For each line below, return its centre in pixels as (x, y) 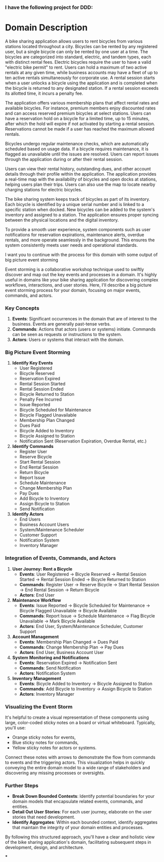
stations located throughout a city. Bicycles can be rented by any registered (81, 46)
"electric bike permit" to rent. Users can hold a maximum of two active (76, 67)
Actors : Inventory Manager (47, 694)
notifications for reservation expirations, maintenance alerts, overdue (75, 235)
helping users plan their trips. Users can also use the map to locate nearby (80, 184)
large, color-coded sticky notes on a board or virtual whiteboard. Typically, (80, 723)
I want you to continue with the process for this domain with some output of (82, 255)
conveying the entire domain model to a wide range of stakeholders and (78, 768)
